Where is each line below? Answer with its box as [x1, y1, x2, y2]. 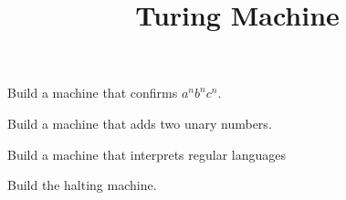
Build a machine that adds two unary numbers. [7, 113, 272, 132]
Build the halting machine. [7, 175, 157, 195]
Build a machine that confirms [7, 83, 178, 102]
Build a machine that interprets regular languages [7, 144, 287, 163]
